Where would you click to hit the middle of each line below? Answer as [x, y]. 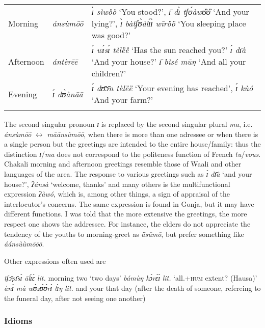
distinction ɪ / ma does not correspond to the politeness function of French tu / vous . [132, 154]
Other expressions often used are [55, 261]
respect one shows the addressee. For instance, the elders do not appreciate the [127, 223]
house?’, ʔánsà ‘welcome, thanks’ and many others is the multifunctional [117, 184]
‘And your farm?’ [122, 100]
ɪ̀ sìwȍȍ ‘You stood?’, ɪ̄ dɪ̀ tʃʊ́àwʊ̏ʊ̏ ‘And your [170, 11]
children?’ [109, 73]
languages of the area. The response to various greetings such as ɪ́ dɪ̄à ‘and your [128, 173]
